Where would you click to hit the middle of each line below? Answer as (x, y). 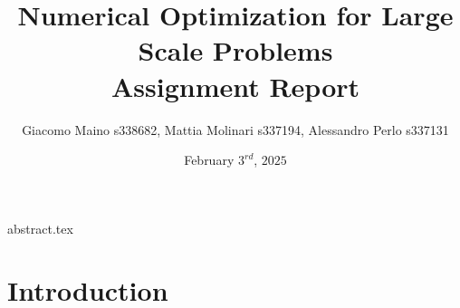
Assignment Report (235, 86)
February (209, 160)
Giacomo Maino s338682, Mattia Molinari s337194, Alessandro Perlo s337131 (235, 129)
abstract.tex (40, 228)
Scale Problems (235, 50)
